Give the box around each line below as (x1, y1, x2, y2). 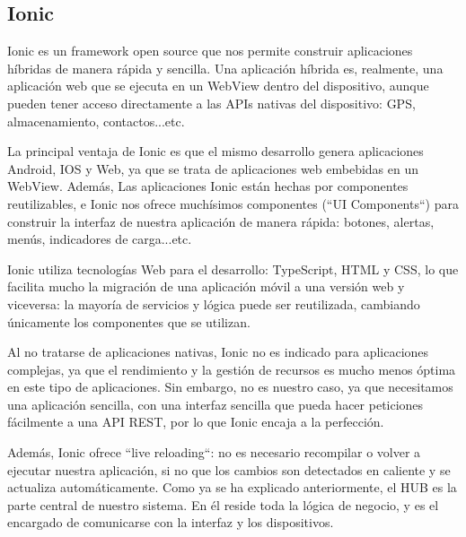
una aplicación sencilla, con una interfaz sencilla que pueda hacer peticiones (7, 394, 424, 413)
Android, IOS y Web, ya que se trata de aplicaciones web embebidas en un (7, 159, 419, 178)
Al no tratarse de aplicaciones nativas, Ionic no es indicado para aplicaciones (7, 342, 429, 361)
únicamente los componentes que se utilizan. (7, 312, 251, 331)
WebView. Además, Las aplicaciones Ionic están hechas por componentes (7, 177, 409, 195)
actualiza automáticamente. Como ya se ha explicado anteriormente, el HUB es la (7, 478, 457, 497)
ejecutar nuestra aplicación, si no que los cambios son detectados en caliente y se (7, 460, 451, 479)
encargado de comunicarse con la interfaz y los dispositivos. (7, 513, 334, 532)
